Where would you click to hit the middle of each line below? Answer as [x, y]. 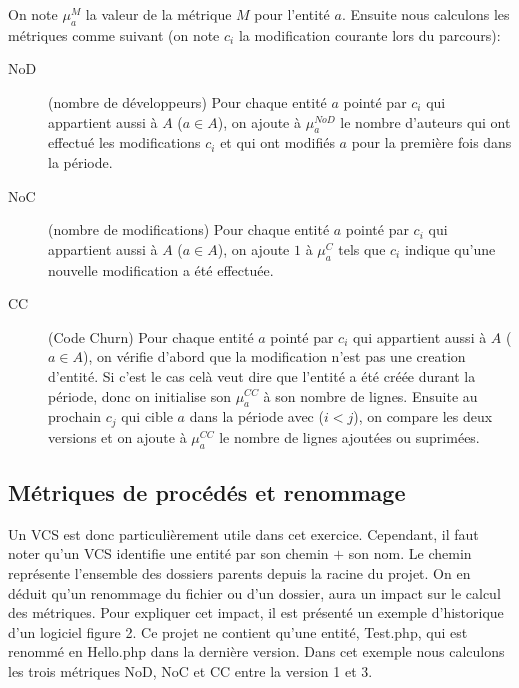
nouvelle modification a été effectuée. [161, 269]
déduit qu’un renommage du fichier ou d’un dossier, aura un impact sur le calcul [254, 592]
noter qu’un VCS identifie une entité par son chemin [168, 553]
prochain [74, 416]
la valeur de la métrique [158, 14]
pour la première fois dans [431, 142]
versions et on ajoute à [117, 436]
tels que [362, 248]
